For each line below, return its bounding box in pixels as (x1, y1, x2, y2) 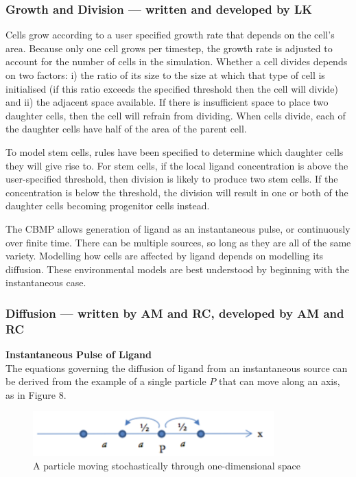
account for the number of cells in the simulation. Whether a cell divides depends (5, 54, 348, 69)
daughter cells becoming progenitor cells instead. (5, 198, 210, 213)
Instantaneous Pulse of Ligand (5, 347, 152, 362)
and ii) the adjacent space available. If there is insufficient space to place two (5, 95, 329, 109)
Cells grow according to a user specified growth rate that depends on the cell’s (5, 27, 335, 42)
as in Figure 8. (5, 387, 67, 402)
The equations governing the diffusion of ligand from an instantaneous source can (5, 360, 348, 375)
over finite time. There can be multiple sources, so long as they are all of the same (5, 235, 351, 249)
